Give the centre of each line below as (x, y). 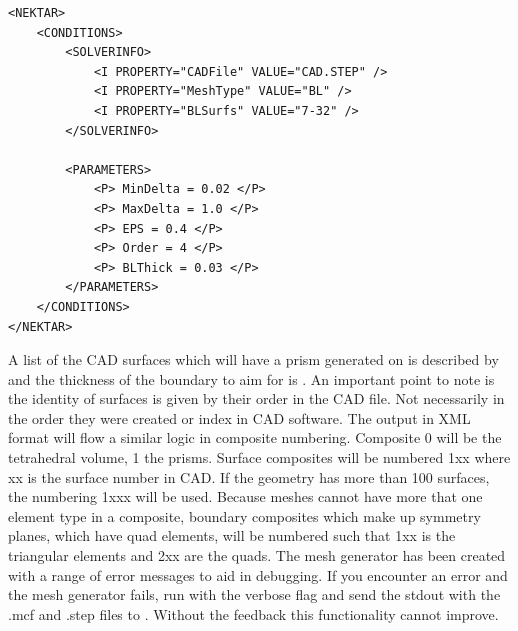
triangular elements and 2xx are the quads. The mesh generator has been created (257, 555)
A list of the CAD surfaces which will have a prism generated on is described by (253, 359)
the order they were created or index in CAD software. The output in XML (239, 417)
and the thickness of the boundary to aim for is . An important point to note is (251, 378)
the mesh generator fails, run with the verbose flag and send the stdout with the (254, 594)
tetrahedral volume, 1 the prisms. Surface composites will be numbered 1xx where (259, 457)
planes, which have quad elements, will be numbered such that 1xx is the (232, 535)
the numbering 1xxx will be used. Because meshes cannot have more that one (245, 496)
